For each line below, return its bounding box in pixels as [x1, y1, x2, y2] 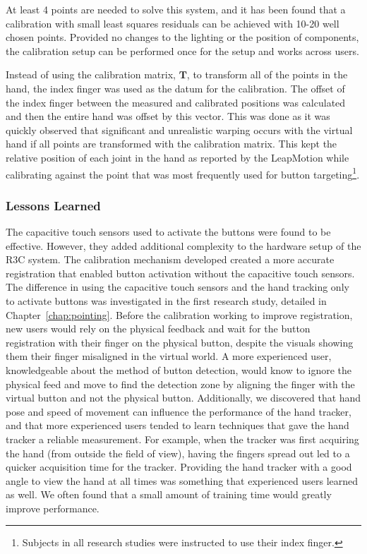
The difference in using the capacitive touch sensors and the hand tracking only [6, 279, 349, 294]
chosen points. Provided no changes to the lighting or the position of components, [6, 30, 359, 44]
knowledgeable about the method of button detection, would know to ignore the [6, 362, 352, 377]
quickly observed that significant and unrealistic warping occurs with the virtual [6, 122, 353, 137]
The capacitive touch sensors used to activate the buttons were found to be [6, 224, 331, 239]
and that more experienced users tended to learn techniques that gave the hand [6, 418, 349, 433]
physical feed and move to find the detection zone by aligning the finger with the [6, 376, 355, 391]
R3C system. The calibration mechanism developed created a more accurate [6, 252, 335, 267]
